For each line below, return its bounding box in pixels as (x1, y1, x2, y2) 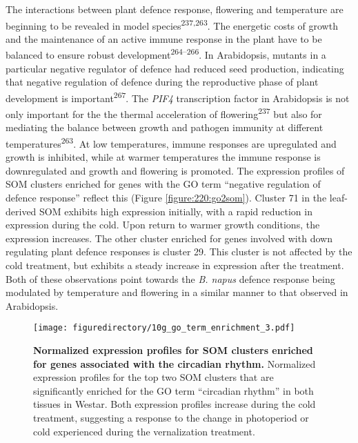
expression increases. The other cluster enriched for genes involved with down (6, 230, 332, 245)
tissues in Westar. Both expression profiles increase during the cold (33, 397, 316, 411)
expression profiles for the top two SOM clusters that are (33, 370, 274, 384)
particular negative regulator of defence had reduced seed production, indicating (6, 61, 344, 75)
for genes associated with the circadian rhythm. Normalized (33, 356, 316, 371)
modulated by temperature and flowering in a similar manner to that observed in (6, 285, 348, 299)
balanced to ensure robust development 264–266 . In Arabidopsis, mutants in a (6, 46, 326, 62)
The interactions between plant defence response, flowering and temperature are (6, 2, 344, 16)
